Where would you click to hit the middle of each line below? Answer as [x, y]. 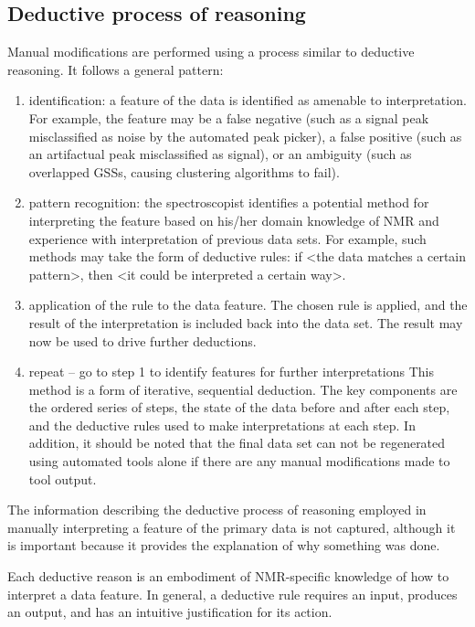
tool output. [63, 478]
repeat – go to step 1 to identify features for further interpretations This [231, 372]
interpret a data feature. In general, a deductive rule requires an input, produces [232, 594]
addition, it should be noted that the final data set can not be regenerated [237, 443]
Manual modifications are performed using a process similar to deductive [211, 52]
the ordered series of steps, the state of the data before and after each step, [239, 407]
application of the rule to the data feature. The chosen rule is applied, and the [248, 305]
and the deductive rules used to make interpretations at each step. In [222, 425]
